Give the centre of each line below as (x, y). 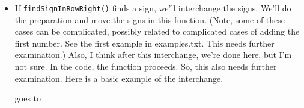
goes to (28, 98)
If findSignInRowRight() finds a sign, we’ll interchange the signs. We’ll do (153, 8)
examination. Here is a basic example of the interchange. (119, 78)
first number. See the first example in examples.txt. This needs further (144, 43)
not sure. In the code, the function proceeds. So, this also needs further (146, 67)
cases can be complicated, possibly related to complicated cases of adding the (157, 31)
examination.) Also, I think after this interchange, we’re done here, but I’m (153, 55)
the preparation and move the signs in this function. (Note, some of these (150, 19)
